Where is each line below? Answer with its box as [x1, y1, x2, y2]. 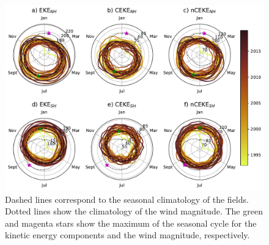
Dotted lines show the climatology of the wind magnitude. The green [5, 205, 263, 218]
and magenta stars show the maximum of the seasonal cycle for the [5, 216, 257, 229]
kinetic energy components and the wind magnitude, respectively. [5, 229, 250, 241]
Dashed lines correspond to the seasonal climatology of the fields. [5, 192, 249, 205]
